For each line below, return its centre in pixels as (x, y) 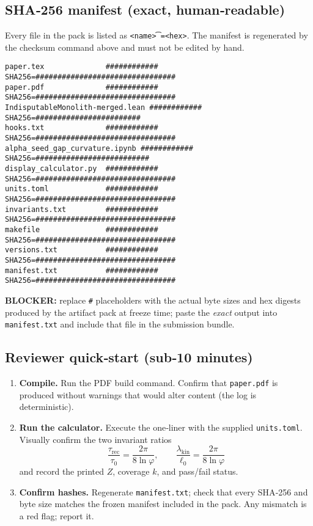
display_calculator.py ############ (82, 169)
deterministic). (46, 407)
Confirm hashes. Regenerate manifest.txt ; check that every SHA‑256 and (164, 491)
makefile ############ (82, 229)
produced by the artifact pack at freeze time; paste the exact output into (141, 312)
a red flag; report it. (57, 516)
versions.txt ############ (82, 250)
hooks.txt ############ (82, 128)
